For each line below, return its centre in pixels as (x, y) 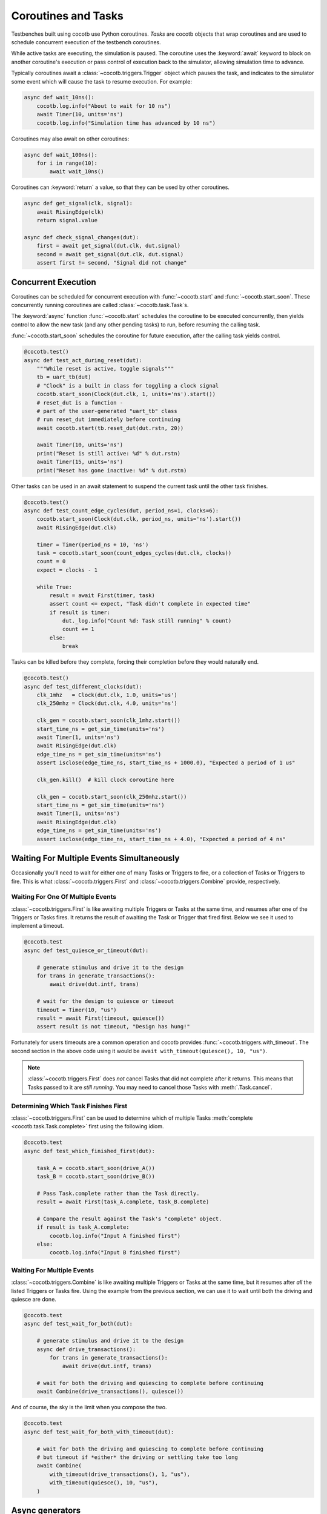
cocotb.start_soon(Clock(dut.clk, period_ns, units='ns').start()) (139, 519)
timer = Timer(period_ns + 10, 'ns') (93, 544)
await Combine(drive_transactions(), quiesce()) (110, 1392)
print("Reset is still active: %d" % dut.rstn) (109, 453)
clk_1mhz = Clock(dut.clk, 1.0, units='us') (107, 695)
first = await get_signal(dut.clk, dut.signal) (109, 246)
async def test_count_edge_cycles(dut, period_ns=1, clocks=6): (121, 511)
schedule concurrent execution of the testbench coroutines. (86, 42)
